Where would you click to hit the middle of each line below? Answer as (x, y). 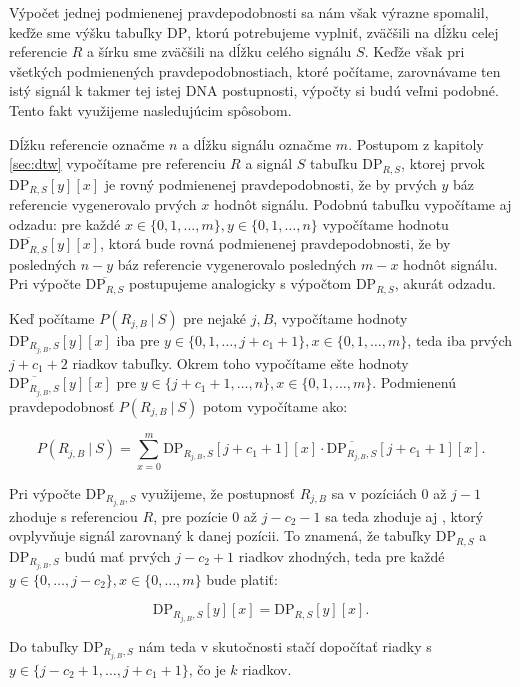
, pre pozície (190, 515)
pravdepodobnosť (62, 405)
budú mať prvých (117, 555)
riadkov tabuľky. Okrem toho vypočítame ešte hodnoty (240, 362)
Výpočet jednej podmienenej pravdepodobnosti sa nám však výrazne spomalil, (249, 12)
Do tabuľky (44, 645)
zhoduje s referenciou (73, 515)
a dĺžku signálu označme (257, 143)
